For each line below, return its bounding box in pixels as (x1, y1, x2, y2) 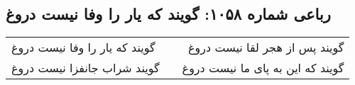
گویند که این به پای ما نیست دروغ (182, 59, 344, 76)
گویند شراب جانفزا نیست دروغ (11, 59, 160, 76)
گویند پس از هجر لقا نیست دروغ (188, 39, 344, 56)
